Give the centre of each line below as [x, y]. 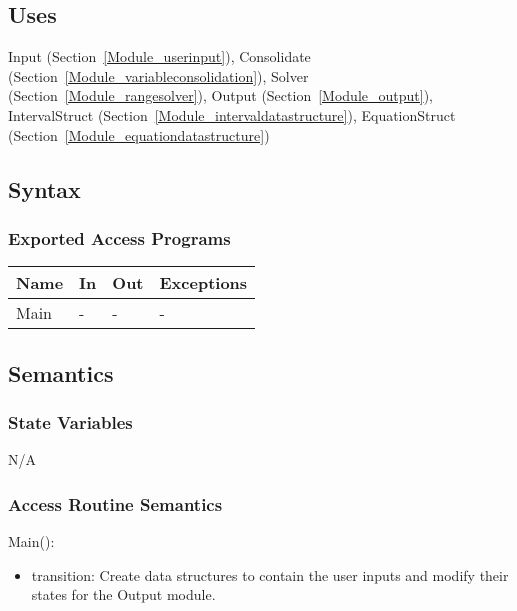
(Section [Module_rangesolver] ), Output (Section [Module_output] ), [220, 95]
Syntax [44, 188]
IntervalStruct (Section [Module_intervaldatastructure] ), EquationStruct [232, 114]
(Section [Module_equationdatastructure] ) [139, 134]
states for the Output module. [123, 594]
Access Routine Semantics [115, 503]
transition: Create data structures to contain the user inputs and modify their [270, 574]
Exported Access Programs [119, 237]
